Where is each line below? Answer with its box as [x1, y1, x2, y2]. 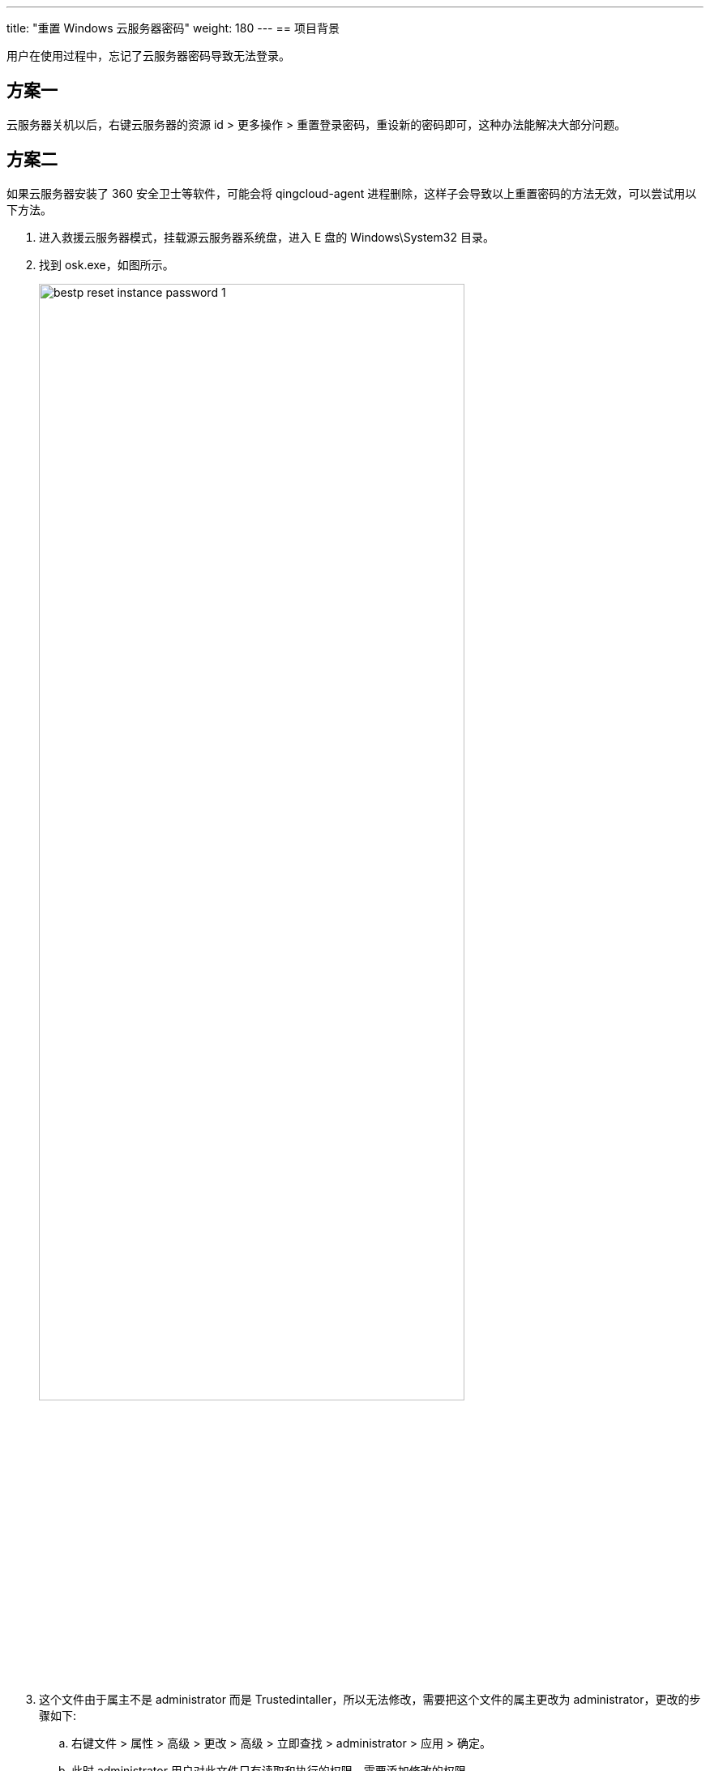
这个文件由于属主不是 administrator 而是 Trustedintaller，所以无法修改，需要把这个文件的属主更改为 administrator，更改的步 [39, 1692, 701, 1707]
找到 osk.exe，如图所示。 [39, 257, 174, 272]
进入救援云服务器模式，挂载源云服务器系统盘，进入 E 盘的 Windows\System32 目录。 [39, 229, 494, 244]
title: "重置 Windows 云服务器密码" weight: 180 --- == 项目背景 [6, 21, 340, 35]
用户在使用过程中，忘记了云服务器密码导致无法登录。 [6, 49, 290, 62]
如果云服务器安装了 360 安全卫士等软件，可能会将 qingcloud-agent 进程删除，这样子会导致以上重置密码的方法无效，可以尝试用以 [6, 186, 697, 200]
